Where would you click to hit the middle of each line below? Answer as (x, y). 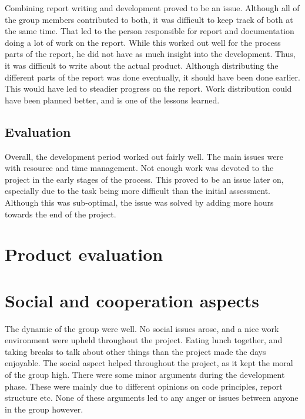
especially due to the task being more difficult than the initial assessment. (138, 191)
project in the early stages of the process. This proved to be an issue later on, (144, 179)
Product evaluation (84, 254)
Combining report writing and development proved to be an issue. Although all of (152, 8)
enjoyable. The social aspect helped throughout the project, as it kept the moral (149, 363)
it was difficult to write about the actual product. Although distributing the (142, 65)
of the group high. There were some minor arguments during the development (145, 374)
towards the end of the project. (61, 214)
